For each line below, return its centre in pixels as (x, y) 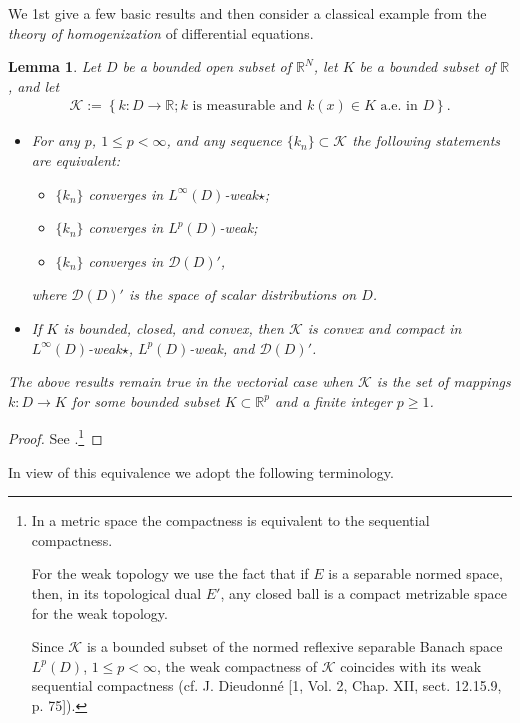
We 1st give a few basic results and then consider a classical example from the (247, 13)
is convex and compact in (384, 327)
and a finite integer (333, 400)
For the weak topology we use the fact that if (170, 573)
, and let (34, 85)
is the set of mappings (443, 381)
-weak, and (222, 347)
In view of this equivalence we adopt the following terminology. (201, 471)
